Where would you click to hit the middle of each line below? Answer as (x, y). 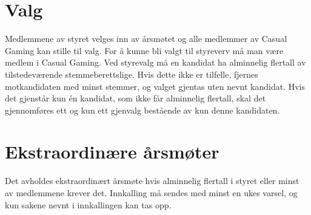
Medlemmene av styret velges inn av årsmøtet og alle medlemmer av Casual (146, 39)
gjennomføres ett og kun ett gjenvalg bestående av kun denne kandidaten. (142, 110)
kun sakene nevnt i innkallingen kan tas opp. (88, 204)
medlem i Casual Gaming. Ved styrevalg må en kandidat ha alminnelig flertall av (155, 62)
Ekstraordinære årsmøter (112, 152)
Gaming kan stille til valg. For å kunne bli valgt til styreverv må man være (144, 50)
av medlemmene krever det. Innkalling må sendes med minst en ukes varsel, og (151, 193)
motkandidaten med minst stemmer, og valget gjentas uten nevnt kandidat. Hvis (155, 86)
